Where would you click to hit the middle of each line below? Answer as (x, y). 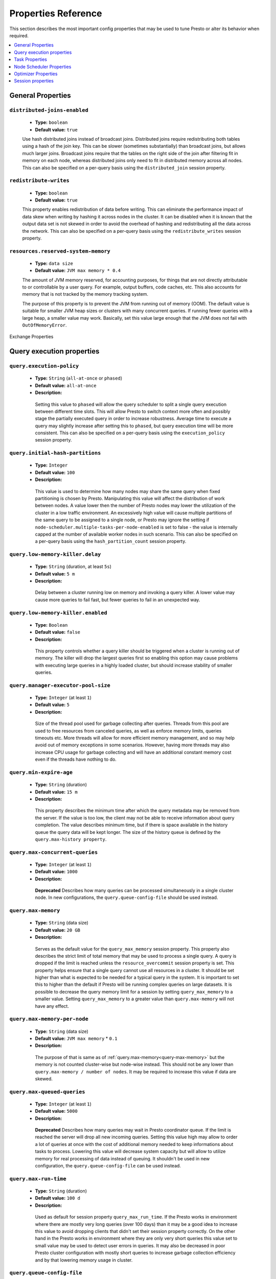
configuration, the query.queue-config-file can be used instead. (108, 1166)
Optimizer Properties (36, 74)
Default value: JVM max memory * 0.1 (76, 1038)
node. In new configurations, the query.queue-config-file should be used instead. (126, 897)
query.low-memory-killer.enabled (58, 613)
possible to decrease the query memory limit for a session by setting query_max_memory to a (134, 991)
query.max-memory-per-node (49, 1019)
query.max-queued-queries (47, 1091)
